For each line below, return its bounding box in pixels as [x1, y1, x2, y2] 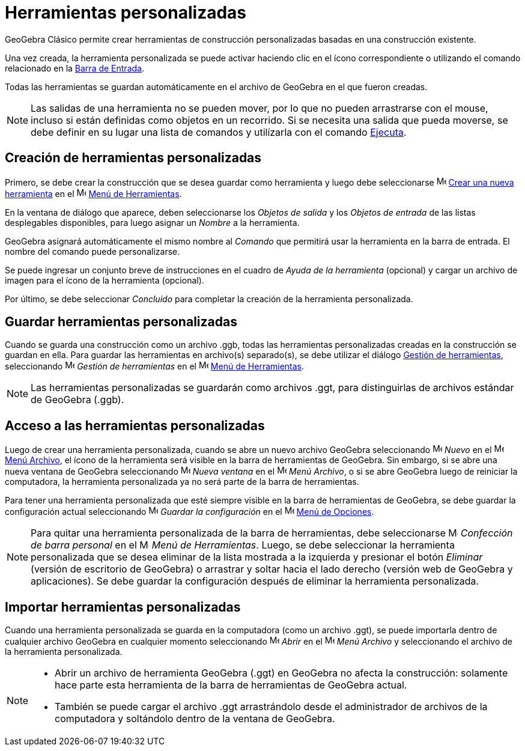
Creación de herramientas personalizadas [5, 150, 262, 166]
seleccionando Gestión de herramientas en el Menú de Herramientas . [5, 361, 305, 372]
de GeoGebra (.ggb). [31, 394, 124, 406]
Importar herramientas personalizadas [5, 599, 241, 615]
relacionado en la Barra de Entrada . [5, 62, 144, 73]
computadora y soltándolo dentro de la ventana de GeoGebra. [55, 713, 335, 725]
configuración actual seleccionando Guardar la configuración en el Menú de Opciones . [5, 506, 374, 517]
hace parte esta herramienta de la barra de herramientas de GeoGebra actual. [55, 679, 407, 692]
